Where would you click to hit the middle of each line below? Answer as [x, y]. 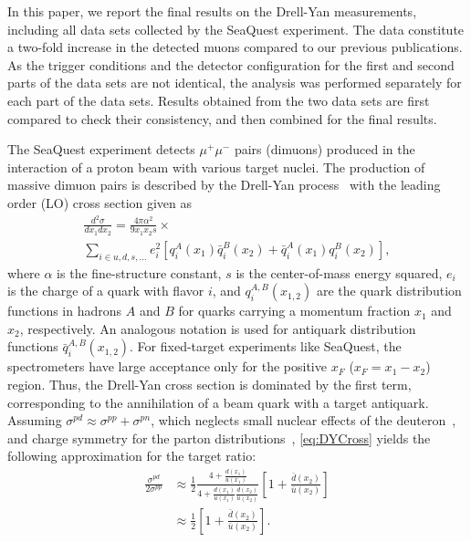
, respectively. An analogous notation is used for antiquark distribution [218, 328]
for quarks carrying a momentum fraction [294, 311]
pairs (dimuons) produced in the [324, 149]
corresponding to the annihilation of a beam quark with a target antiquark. [218, 402]
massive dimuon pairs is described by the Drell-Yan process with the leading [224, 185]
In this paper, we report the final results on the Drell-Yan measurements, [212, 11]
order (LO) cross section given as [100, 202]
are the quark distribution [389, 291]
